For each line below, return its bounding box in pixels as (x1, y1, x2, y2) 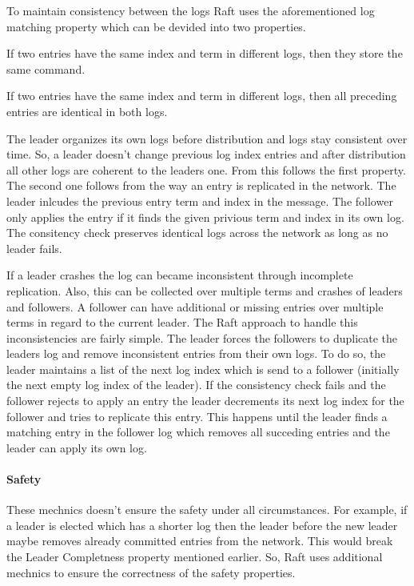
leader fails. (6, 239, 62, 256)
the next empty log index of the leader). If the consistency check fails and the (6, 376, 386, 393)
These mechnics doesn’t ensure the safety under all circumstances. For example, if (6, 501, 408, 518)
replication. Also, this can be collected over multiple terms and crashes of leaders (6, 282, 403, 299)
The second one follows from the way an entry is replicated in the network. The (6, 177, 396, 194)
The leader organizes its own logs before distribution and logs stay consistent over (6, 130, 408, 146)
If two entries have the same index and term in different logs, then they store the (6, 45, 403, 62)
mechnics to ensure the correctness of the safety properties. (6, 564, 296, 580)
